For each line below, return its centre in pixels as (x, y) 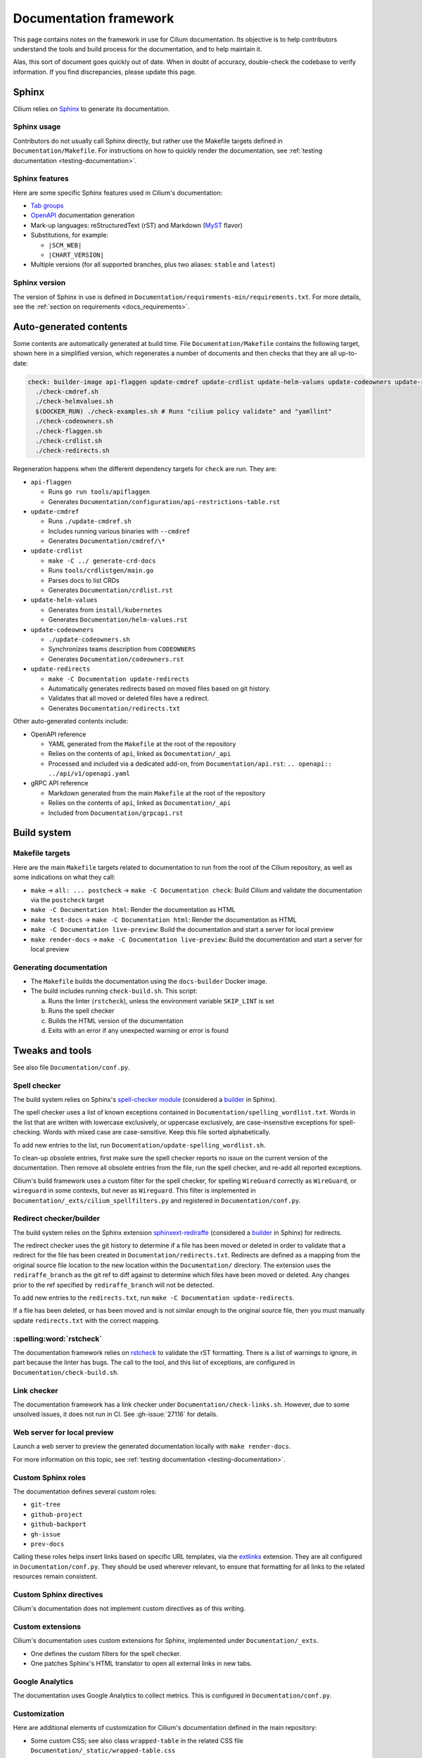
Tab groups (47, 206)
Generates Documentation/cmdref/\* (107, 541)
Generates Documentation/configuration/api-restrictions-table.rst (164, 501)
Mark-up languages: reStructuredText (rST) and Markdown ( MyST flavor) (136, 225)
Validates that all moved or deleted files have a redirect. (129, 698)
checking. (27, 1132)
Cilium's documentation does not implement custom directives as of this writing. (129, 1609)
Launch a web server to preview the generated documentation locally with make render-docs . (152, 1446)
